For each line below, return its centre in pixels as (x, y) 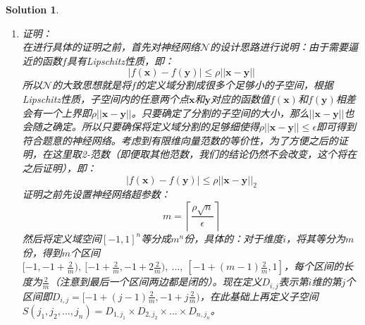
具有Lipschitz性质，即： (120, 60)
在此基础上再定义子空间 (264, 296)
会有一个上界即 (57, 112)
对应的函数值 (241, 98)
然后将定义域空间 (62, 238)
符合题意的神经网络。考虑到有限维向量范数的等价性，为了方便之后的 (180, 140)
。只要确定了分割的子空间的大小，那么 (220, 112)
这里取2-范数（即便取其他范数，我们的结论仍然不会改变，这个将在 (204, 154)
